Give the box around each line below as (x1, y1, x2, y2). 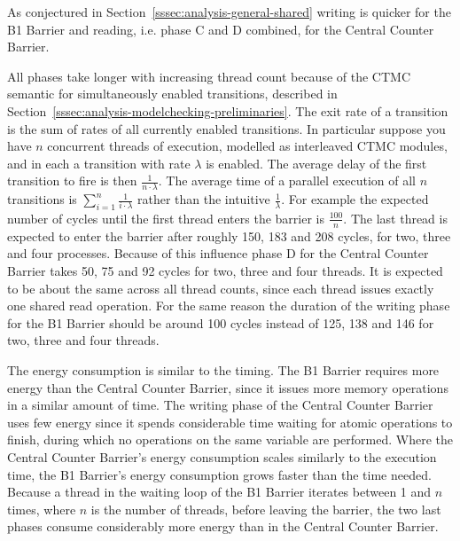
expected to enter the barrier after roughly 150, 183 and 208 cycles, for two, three (7, 226, 451, 245)
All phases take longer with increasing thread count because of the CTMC (7, 67, 411, 85)
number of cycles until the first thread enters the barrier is (7, 208, 324, 227)
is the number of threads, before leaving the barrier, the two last (90, 499, 441, 518)
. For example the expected (281, 190, 429, 208)
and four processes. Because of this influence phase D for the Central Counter (7, 244, 429, 263)
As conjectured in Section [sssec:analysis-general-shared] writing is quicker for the (7, 3, 451, 20)
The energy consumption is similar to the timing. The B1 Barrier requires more (7, 360, 440, 379)
